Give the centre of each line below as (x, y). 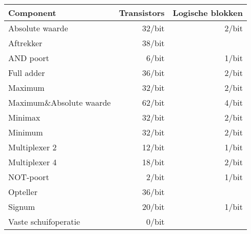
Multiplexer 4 (33, 162)
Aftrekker (25, 43)
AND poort (29, 58)
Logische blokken (208, 13)
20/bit (153, 207)
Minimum (26, 132)
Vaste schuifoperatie (44, 221)
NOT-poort (29, 177)
